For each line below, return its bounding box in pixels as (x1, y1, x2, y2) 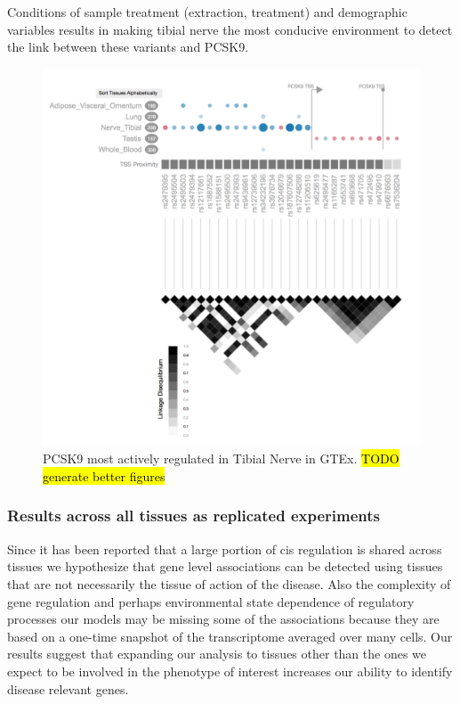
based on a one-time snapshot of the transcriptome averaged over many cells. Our (7, 626, 453, 645)
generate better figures (43, 466, 165, 485)
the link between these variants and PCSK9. (7, 37, 249, 56)
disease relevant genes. (7, 679, 129, 698)
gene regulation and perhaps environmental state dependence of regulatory (7, 592, 415, 610)
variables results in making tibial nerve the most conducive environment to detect (7, 20, 453, 38)
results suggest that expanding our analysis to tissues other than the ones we (7, 644, 427, 663)
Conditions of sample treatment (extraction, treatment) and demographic (7, 3, 408, 20)
